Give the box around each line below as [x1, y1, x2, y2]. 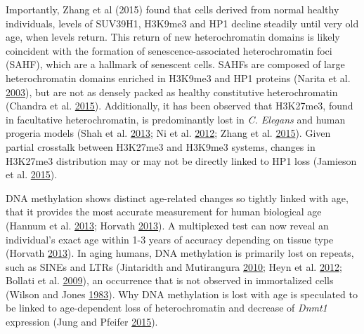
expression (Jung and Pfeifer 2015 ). [6, 314, 158, 329]
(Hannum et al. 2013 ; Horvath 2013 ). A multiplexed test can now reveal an [6, 218, 329, 232]
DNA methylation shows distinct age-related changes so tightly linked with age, [6, 190, 349, 205]
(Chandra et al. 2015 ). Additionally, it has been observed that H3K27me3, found [6, 98, 353, 113]
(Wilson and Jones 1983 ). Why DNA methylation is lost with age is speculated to [6, 286, 358, 301]
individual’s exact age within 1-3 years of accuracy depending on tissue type [6, 232, 334, 246]
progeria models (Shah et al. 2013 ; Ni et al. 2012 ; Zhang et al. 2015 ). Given [6, 126, 331, 140]
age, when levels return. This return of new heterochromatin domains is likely [6, 29, 340, 44]
